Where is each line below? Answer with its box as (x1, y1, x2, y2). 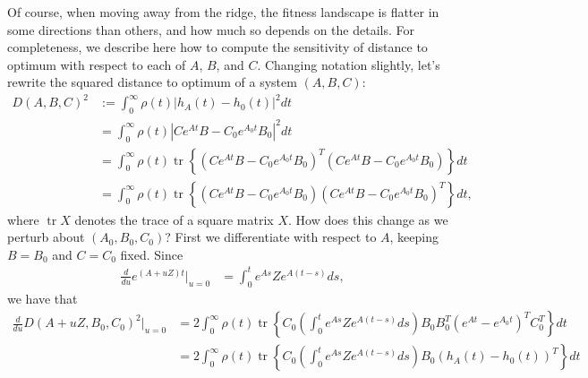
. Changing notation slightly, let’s (257, 55, 440, 73)
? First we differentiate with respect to (165, 228, 377, 246)
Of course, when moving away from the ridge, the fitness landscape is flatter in (7, 3, 439, 21)
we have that (7, 288, 78, 307)
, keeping (389, 228, 439, 246)
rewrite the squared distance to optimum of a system (7, 73, 297, 91)
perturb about (7, 228, 85, 246)
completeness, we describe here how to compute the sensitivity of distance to (7, 38, 428, 56)
